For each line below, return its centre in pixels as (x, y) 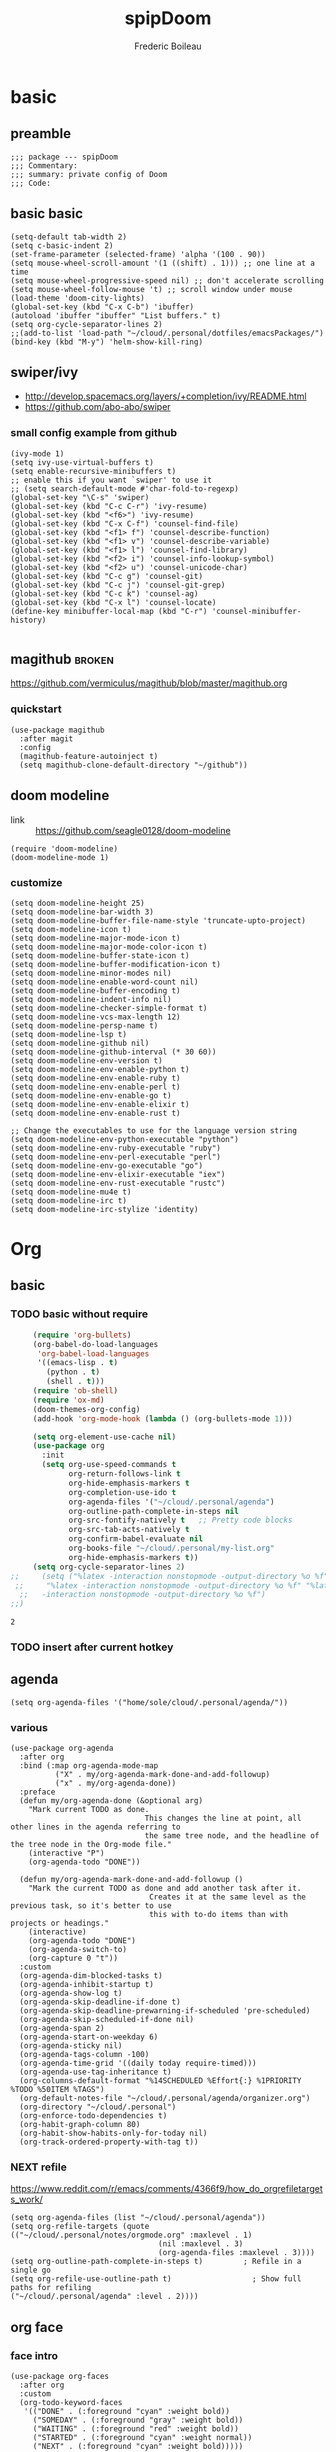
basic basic (46, 213)
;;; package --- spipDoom (64, 157)
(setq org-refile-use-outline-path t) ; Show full (156, 2279)
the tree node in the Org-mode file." (91, 1845)
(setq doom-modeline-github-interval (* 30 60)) (113, 1052)
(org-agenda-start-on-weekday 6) (89, 2037)
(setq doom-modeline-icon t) (71, 929)
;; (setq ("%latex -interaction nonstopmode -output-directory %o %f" (169, 1576)
